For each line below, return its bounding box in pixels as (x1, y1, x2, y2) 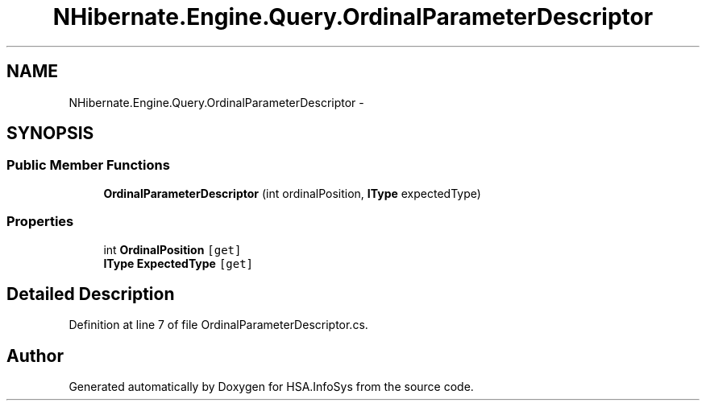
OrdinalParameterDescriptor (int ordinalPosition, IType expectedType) (103, 186, 481, 200)
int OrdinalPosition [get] (103, 242, 242, 257)
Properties (6, 213, 74, 230)
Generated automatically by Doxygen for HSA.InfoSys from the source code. (69, 380, 474, 394)
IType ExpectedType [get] (103, 256, 254, 270)
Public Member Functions (6, 157, 170, 174)
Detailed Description (6, 283, 175, 304)
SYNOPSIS (6, 123, 94, 144)
